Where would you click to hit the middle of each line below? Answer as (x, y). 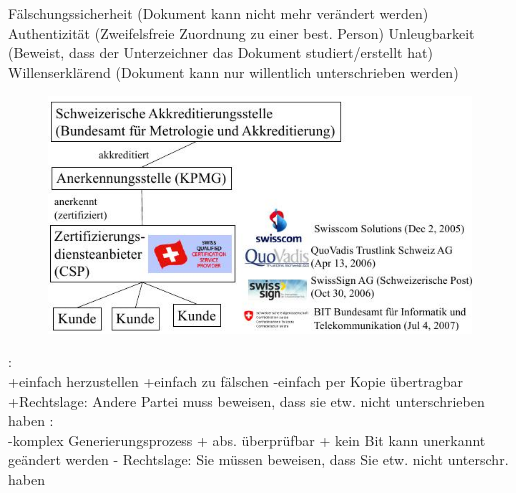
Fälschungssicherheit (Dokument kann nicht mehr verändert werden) (218, 13)
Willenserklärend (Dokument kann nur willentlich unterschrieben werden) (233, 71)
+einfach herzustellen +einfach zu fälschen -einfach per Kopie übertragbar (235, 380)
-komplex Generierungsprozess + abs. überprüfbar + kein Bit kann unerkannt (247, 439)
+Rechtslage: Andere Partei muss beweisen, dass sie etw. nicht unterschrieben (246, 400)
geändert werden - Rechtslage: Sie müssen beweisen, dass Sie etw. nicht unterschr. (258, 459)
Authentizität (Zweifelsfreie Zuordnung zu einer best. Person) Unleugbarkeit (241, 32)
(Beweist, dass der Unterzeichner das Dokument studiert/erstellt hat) (220, 52)
